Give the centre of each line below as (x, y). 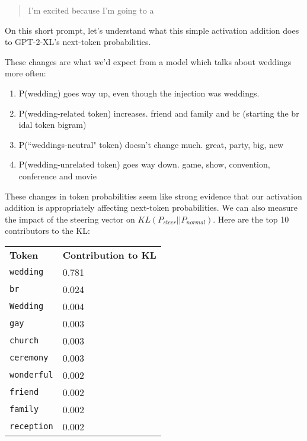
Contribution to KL (109, 255)
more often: (25, 73)
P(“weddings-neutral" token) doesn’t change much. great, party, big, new (151, 144)
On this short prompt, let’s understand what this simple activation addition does (152, 30)
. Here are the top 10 (251, 219)
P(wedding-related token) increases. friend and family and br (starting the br (159, 113)
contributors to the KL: (47, 231)
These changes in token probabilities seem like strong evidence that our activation (153, 196)
